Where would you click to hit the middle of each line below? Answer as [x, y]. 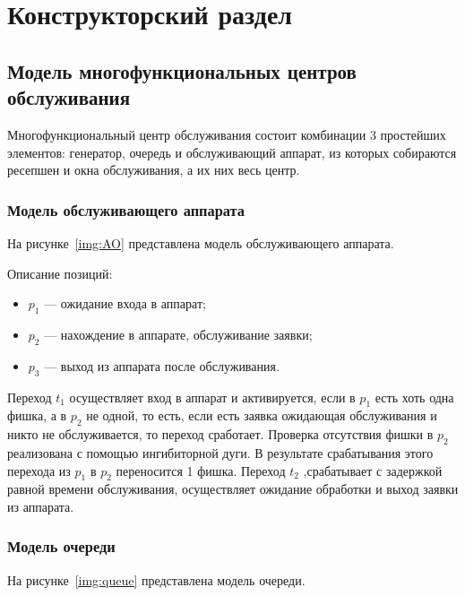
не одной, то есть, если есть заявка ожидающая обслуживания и [262, 415]
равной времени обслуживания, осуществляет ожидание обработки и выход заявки [233, 489]
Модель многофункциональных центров [182, 70]
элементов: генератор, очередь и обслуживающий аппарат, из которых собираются [232, 152]
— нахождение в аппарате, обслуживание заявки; [178, 334]
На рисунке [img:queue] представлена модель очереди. [156, 579]
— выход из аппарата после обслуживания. [162, 365]
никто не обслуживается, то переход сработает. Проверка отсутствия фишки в [220, 434]
